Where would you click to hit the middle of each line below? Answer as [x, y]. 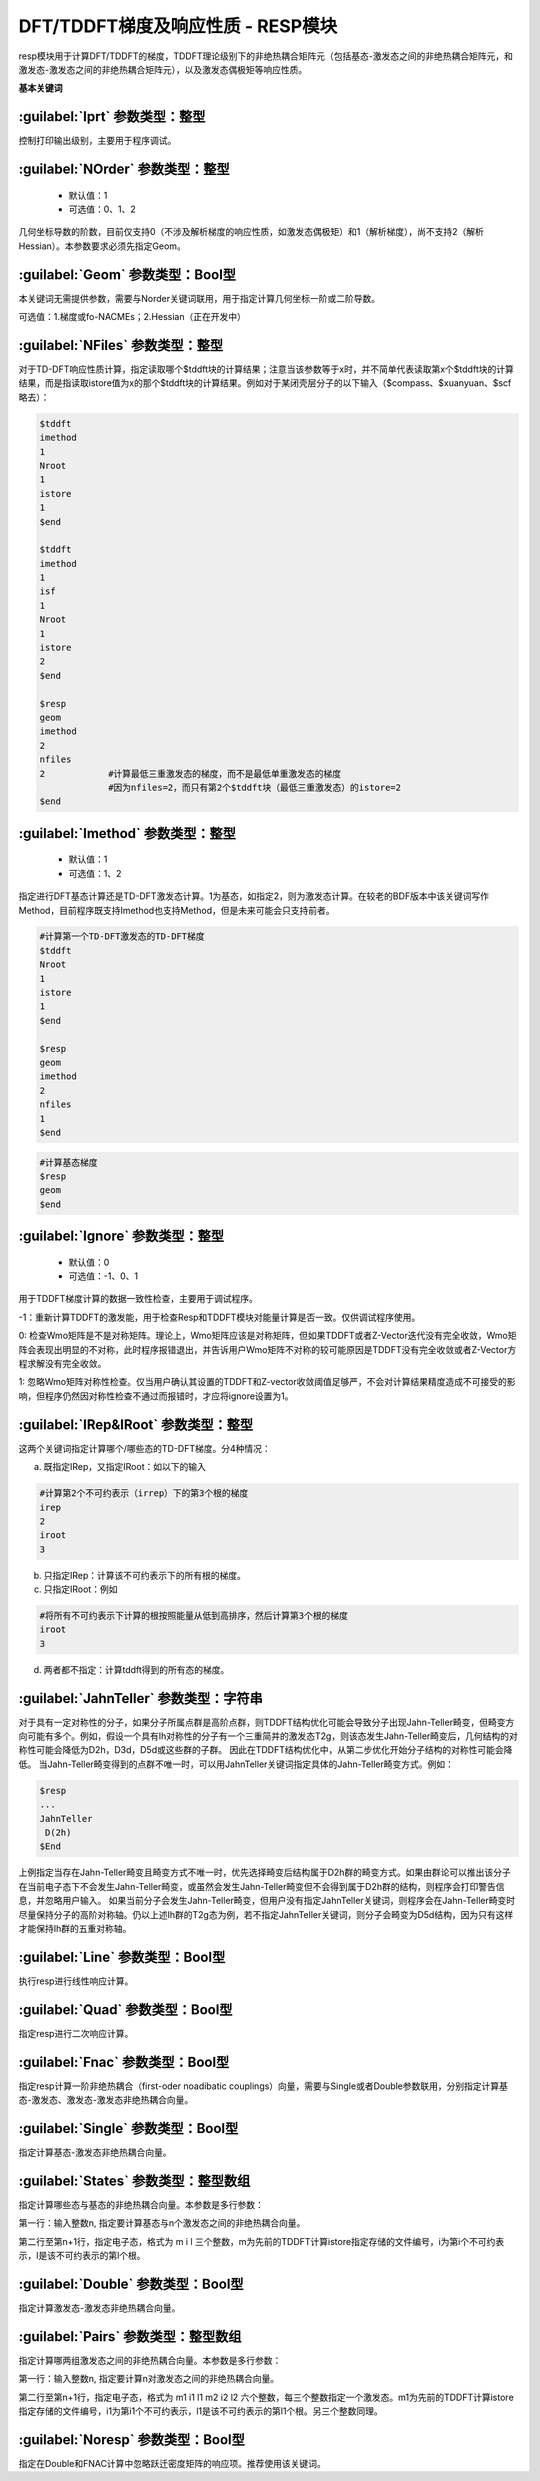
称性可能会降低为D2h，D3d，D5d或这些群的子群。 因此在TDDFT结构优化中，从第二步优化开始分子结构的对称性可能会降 [265, 1750]
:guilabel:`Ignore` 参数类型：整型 [121, 1236]
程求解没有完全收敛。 [62, 1364]
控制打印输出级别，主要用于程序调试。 [97, 141]
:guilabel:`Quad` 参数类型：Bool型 [125, 2009]
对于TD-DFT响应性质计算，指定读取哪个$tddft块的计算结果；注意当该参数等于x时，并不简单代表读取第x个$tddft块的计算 [266, 369]
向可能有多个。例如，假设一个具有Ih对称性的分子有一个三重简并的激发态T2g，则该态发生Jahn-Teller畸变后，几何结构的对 [268, 1736]
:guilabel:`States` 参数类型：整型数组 [134, 2180]
